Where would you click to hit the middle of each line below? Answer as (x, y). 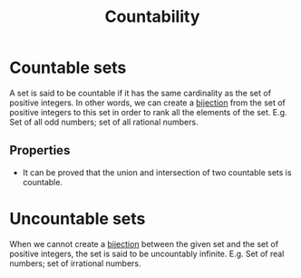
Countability (152, 17)
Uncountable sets (78, 218)
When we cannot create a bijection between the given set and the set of (144, 243)
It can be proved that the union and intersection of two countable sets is (157, 172)
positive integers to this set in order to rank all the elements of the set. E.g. (148, 112)
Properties (40, 150)
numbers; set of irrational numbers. (76, 263)
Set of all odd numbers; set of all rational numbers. (104, 122)
